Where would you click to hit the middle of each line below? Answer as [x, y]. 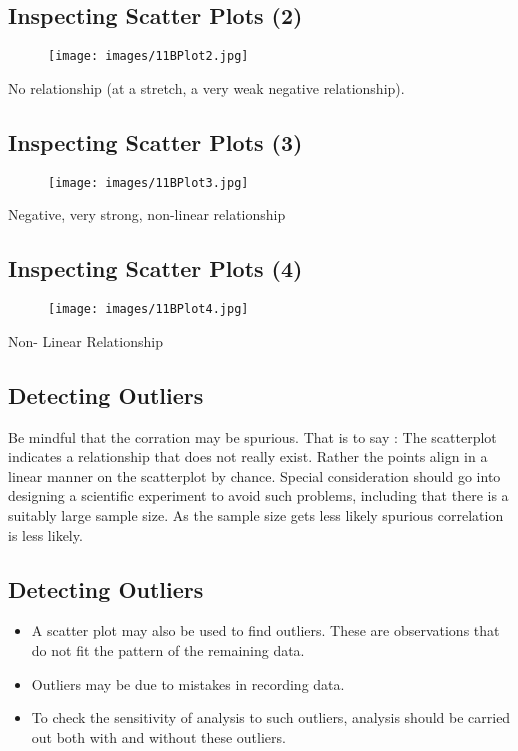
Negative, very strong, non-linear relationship [147, 214]
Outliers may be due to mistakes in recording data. [188, 683]
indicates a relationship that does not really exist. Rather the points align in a [248, 456]
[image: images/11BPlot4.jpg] [148, 309]
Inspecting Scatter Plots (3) [155, 141]
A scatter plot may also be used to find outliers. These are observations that [265, 630]
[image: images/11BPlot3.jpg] [148, 182]
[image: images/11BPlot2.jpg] [148, 56]
